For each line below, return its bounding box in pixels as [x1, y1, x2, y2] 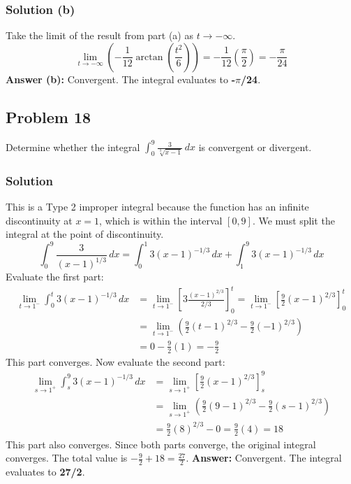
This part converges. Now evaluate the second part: [6, 354, 225, 369]
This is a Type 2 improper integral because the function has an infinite [6, 199, 309, 214]
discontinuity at [6, 213, 73, 227]
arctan [135, 52, 163, 62]
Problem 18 [6, 106, 91, 127]
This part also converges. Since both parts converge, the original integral [6, 436, 316, 451]
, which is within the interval [99, 213, 223, 227]
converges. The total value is [6, 450, 128, 465]
